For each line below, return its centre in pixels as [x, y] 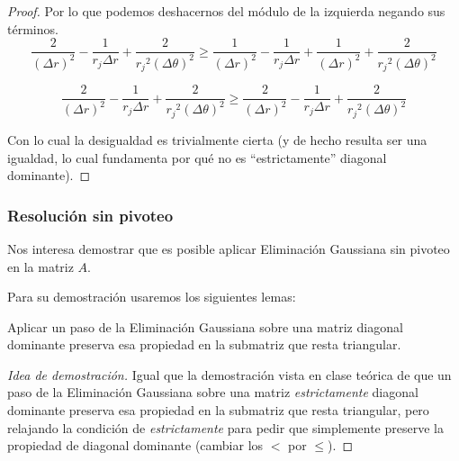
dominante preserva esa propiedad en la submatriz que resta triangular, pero [218, 410]
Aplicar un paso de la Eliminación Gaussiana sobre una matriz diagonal [205, 326]
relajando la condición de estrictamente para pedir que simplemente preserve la [225, 427]
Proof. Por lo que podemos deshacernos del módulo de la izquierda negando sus [226, 11]
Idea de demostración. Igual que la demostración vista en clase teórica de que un [229, 374]
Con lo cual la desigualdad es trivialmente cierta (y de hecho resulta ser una [217, 139]
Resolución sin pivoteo [90, 215]
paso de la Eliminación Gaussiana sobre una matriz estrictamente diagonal [213, 392]
